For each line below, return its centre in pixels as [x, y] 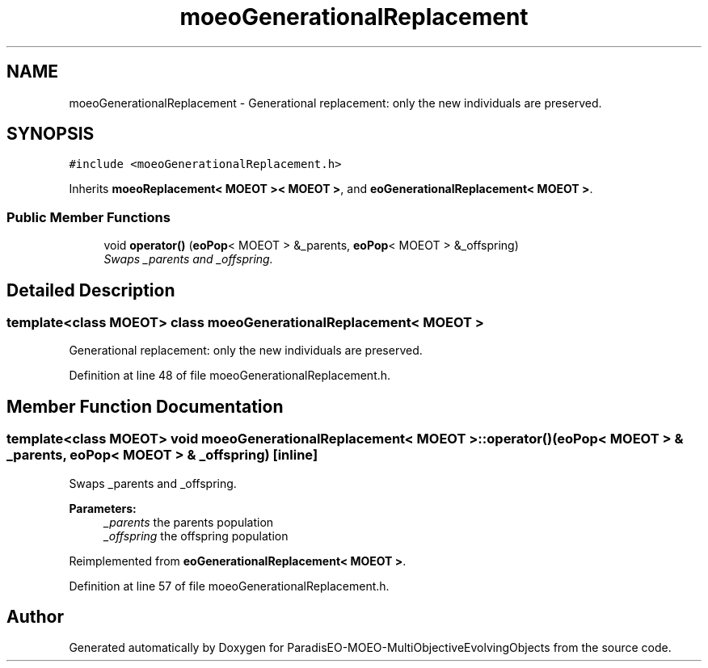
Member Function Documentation [145, 406]
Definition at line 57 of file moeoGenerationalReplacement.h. [229, 586]
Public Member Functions [88, 217]
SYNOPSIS [51, 134]
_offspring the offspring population [196, 536]
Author [35, 617]
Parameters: [103, 508]
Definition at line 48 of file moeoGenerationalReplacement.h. [230, 376]
